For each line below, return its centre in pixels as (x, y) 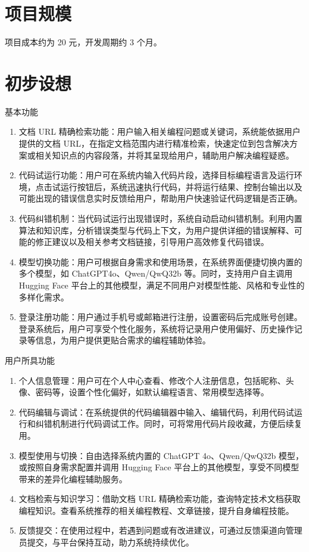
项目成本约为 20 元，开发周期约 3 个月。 (83, 42)
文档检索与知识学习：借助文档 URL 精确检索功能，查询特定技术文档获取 (160, 499)
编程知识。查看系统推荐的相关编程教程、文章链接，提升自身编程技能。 (156, 510)
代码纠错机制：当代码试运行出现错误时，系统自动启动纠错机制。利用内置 (160, 218)
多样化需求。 (44, 297)
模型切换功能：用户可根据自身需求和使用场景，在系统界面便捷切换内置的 (160, 261)
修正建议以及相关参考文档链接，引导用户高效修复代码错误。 (152, 242)
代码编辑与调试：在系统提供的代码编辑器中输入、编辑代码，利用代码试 (156, 412)
